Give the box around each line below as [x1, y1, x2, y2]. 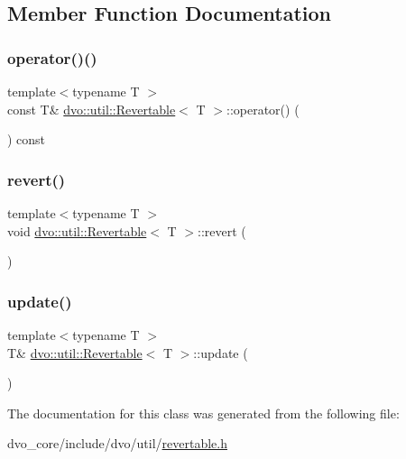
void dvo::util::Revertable [7, 221, 147, 240]
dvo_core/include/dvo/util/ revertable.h [7, 434, 227, 453]
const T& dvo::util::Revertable [7, 99, 176, 118]
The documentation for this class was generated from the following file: [7, 403, 400, 422]
